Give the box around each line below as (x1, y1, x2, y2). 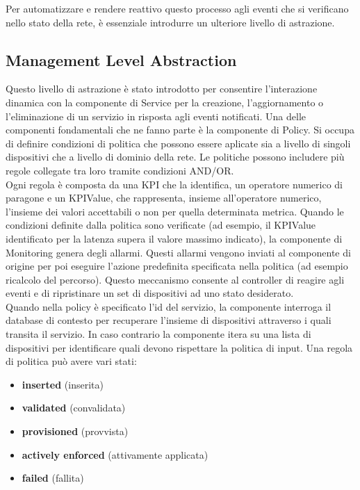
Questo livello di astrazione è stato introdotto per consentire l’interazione (6, 81, 318, 96)
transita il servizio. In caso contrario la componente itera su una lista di (6, 327, 311, 341)
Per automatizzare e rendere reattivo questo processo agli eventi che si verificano (6, 1, 349, 15)
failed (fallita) (22, 471, 84, 485)
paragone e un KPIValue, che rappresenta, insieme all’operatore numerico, (6, 190, 322, 205)
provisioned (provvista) (22, 424, 129, 439)
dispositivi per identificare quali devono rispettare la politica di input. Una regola (6, 340, 353, 354)
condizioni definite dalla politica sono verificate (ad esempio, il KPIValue (6, 218, 316, 232)
